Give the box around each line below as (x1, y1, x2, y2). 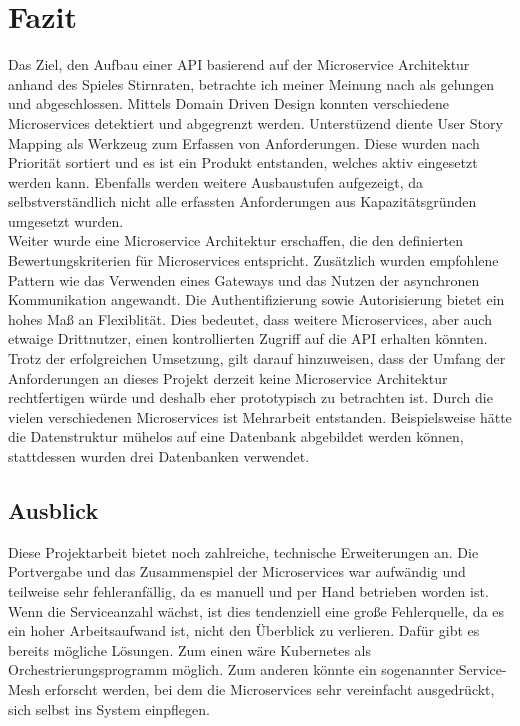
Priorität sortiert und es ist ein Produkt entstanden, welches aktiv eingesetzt (8, 152, 478, 173)
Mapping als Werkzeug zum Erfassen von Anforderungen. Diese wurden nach (8, 132, 480, 153)
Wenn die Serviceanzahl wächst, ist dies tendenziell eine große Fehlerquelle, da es (8, 600, 505, 621)
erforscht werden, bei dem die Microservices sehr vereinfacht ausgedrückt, (45, 678, 495, 699)
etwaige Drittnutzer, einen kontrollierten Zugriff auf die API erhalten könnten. (8, 328, 488, 349)
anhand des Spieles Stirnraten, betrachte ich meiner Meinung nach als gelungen (8, 73, 495, 94)
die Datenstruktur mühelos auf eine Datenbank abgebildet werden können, (8, 426, 464, 447)
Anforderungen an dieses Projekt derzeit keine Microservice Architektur (8, 367, 448, 388)
